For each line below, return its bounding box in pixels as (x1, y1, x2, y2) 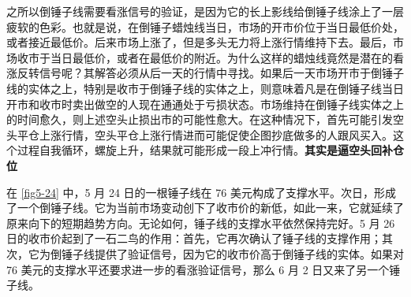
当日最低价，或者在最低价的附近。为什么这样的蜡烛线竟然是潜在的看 (50, 49, 404, 65)
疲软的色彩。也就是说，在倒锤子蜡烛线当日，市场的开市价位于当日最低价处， (6, 18, 404, 35)
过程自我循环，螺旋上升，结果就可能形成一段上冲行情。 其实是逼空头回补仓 (17, 142, 404, 158)
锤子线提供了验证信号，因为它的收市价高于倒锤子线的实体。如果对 (61, 245, 404, 262)
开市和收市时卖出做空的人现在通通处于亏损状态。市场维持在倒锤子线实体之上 (6, 95, 404, 112)
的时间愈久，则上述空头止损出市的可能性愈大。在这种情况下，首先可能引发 (6, 111, 393, 128)
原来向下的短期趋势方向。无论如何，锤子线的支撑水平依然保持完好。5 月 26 (6, 214, 395, 231)
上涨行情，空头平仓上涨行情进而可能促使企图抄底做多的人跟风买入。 (39, 126, 393, 143)
